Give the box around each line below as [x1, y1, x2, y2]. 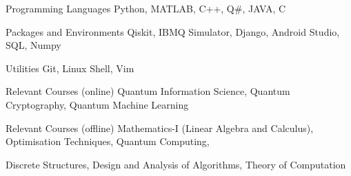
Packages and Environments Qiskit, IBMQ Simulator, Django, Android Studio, [6, 24, 340, 38]
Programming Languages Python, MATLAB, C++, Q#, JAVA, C [6, 1, 286, 15]
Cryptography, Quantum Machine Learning [6, 97, 189, 111]
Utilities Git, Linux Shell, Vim [6, 60, 134, 75]
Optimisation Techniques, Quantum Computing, [6, 134, 210, 148]
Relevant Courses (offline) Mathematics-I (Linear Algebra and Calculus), [6, 120, 314, 135]
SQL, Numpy [6, 38, 61, 52]
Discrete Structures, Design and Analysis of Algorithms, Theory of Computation [6, 157, 346, 171]
